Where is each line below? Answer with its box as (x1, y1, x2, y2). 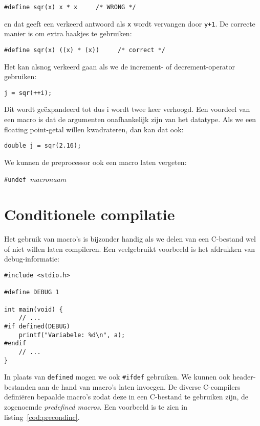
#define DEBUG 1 (4, 289, 59, 296)
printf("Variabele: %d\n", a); (18, 331, 125, 339)
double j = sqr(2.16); (4, 142, 81, 150)
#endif (4, 340, 26, 347)
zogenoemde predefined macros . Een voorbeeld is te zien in (4, 401, 187, 412)
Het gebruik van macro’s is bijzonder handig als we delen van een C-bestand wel (4, 233, 256, 244)
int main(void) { (4, 305, 63, 313)
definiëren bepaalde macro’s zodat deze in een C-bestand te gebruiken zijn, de (4, 391, 249, 402)
